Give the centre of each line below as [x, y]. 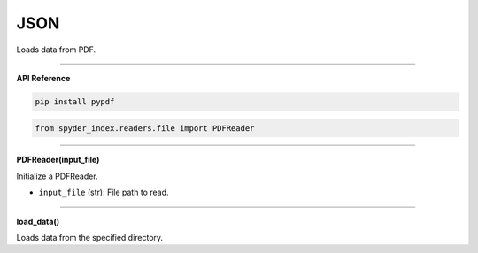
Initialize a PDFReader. [57, 176]
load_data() [38, 221]
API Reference [43, 78]
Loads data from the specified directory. [90, 238]
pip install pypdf [75, 101]
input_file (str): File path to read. [104, 192]
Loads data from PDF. [56, 50]
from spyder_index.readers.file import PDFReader [145, 128]
